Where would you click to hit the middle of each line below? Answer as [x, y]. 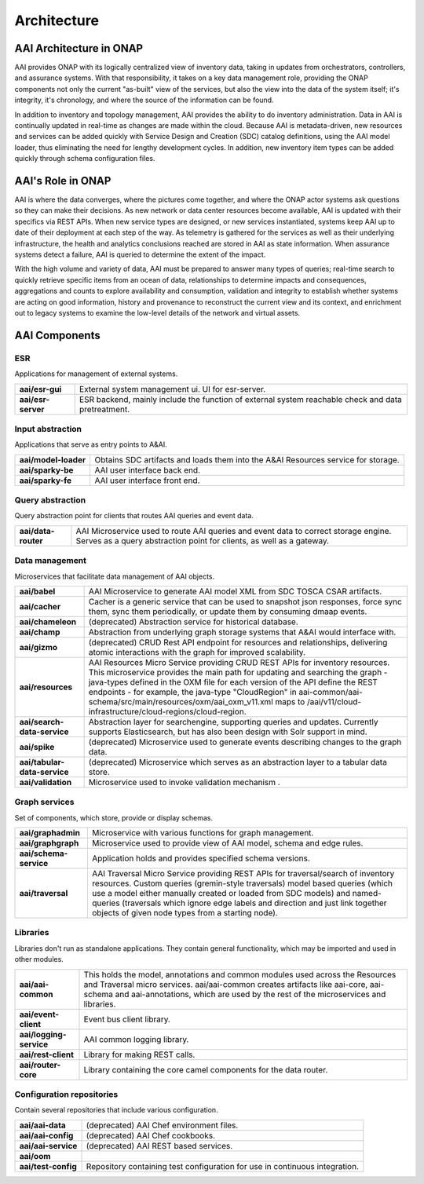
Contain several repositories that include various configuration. [117, 1110]
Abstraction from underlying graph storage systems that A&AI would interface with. [242, 632]
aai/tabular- [42, 762]
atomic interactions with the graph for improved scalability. [197, 652]
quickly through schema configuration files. [85, 159]
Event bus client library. [127, 1019]
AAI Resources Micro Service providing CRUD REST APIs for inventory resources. [239, 662]
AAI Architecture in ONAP [79, 48]
